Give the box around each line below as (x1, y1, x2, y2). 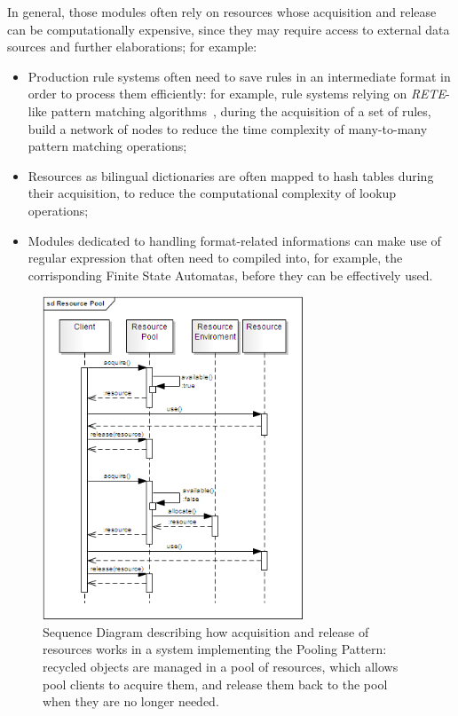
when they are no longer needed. (43, 692, 219, 711)
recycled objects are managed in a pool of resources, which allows (43, 657, 399, 675)
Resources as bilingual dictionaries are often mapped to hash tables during (28, 166, 434, 185)
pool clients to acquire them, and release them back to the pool (43, 674, 388, 693)
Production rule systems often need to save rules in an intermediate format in (28, 67, 451, 85)
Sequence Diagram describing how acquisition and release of (43, 622, 369, 641)
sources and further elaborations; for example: (7, 37, 257, 56)
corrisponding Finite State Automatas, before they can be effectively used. (28, 265, 433, 284)
